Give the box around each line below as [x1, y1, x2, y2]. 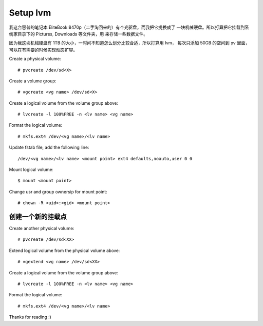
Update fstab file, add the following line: [9, 144, 90, 151]
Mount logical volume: [9, 167, 54, 173]
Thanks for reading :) [9, 314, 51, 320]
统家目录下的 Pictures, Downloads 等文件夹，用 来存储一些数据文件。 [9, 31, 148, 37]
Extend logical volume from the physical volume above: [9, 248, 120, 253]
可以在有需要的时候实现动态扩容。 [9, 47, 77, 53]
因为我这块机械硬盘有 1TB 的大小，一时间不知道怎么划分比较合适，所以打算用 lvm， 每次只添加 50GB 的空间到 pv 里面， [9, 40, 250, 46]
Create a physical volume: [9, 56, 61, 62]
